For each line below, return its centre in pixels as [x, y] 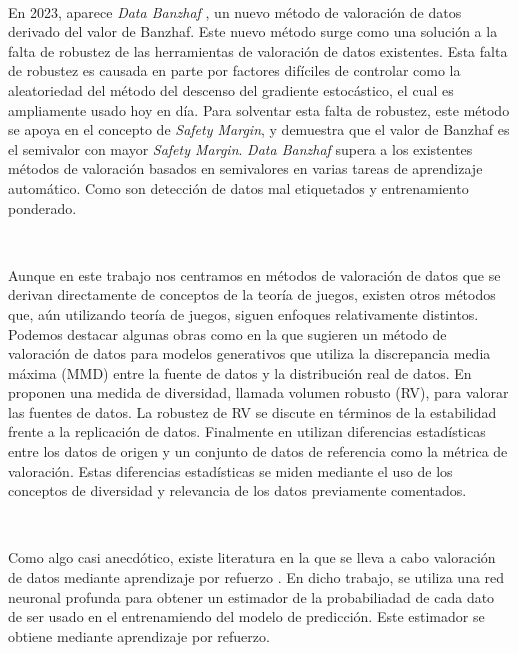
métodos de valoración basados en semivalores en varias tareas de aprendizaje [245, 168]
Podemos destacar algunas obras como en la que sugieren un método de [227, 333]
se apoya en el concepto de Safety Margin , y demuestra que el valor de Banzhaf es [259, 129]
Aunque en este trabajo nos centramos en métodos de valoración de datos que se [254, 274]
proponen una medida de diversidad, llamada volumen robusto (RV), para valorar [258, 392]
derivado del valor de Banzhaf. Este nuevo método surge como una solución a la [253, 31]
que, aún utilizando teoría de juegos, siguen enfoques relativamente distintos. [243, 313]
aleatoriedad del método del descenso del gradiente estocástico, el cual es [231, 89]
